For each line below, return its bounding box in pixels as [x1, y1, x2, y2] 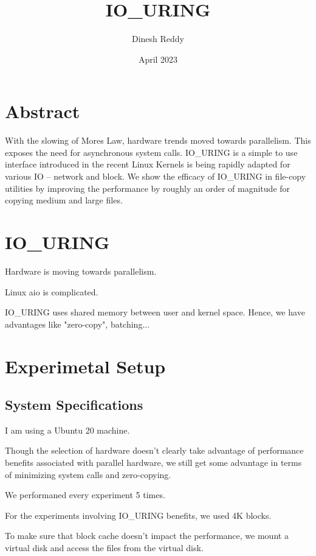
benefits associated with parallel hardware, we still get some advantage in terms [5, 456, 302, 469]
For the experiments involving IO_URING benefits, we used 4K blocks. [5, 508, 272, 521]
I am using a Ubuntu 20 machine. [5, 423, 130, 436]
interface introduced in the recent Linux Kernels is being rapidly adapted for [5, 158, 290, 171]
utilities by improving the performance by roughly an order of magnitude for [5, 181, 290, 194]
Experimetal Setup [5, 353, 166, 378]
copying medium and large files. [5, 194, 123, 206]
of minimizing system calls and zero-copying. [5, 468, 171, 480]
